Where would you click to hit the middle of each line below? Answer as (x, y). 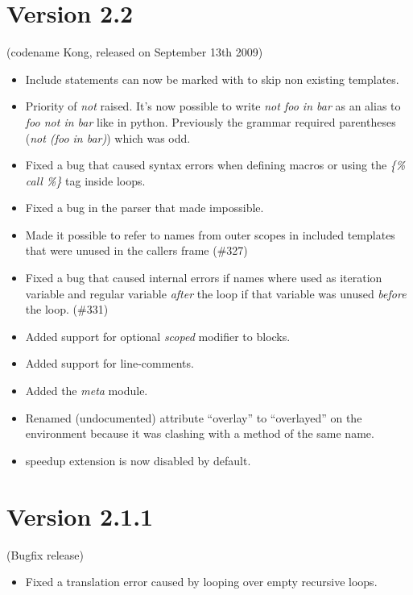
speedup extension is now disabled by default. (138, 460)
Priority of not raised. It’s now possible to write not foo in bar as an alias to (213, 106)
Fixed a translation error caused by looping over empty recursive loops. (201, 582)
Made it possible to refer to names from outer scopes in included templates (210, 234)
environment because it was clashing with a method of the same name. (200, 433)
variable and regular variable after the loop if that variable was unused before (216, 293)
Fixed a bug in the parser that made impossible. (145, 208)
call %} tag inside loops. (85, 180)
